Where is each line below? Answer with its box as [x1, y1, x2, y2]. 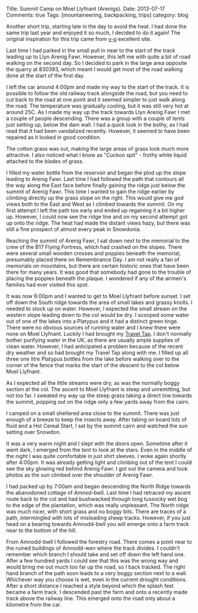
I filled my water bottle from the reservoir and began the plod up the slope [6, 169, 186, 176]
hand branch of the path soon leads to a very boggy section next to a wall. [6, 570, 187, 576]
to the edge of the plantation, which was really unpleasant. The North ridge [6, 502, 189, 508]
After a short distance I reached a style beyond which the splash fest [6, 582, 174, 589]
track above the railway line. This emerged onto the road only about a [6, 595, 176, 602]
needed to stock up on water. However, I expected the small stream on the [6, 305, 187, 312]
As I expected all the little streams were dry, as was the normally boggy [6, 380, 180, 386]
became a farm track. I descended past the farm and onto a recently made [6, 589, 188, 595]
